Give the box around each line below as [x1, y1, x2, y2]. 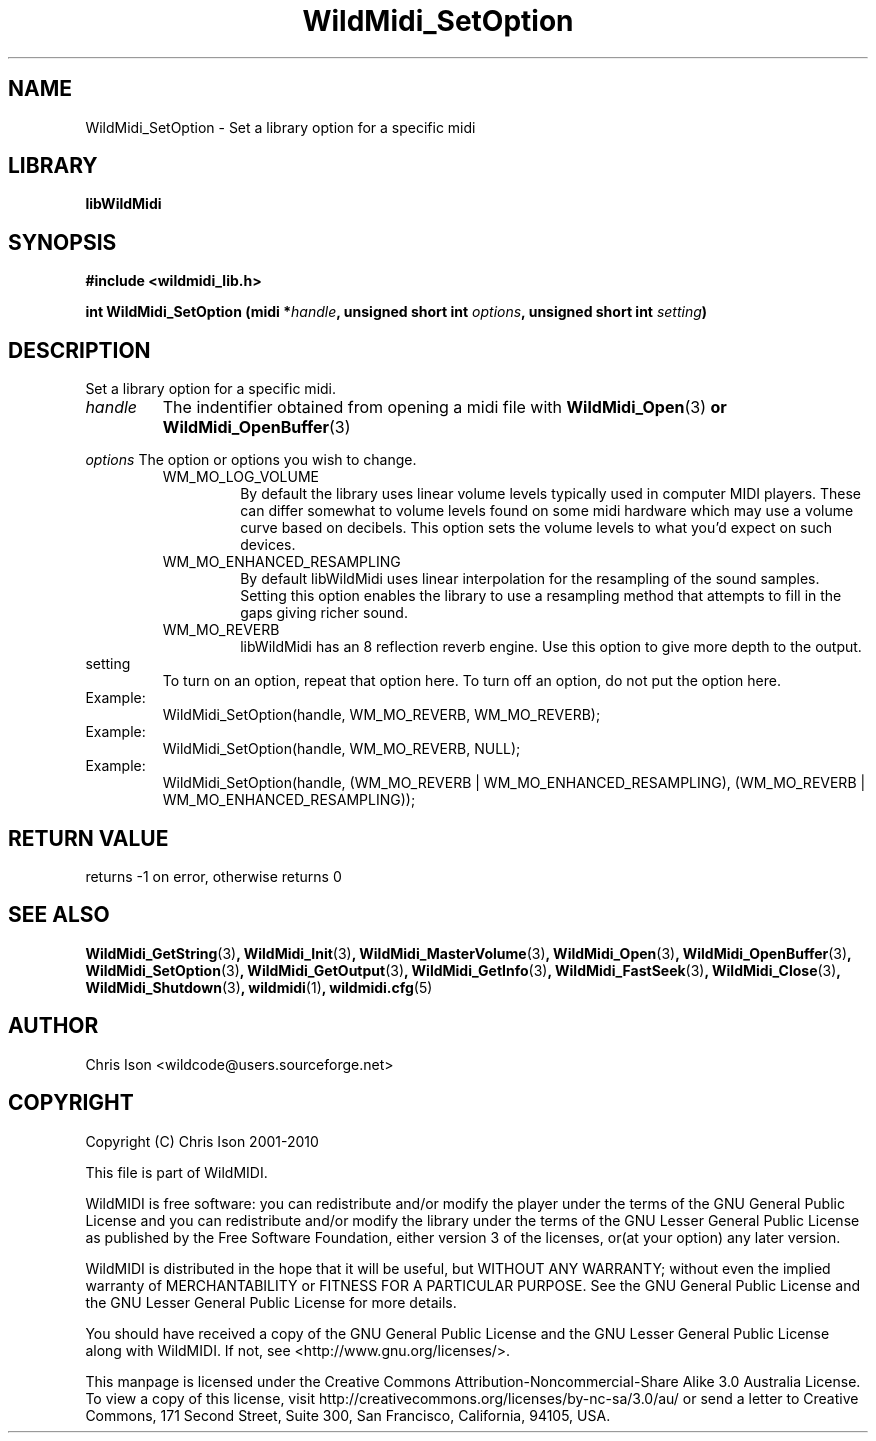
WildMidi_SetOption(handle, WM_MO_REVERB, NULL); [162, 740, 521, 758]
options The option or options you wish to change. [85, 451, 417, 469]
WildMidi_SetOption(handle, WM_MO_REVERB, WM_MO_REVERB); [162, 706, 601, 724]
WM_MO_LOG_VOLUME [162, 468, 319, 486]
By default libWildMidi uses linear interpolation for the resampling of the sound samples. [240, 570, 820, 588]
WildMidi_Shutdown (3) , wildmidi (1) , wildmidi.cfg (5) [85, 978, 433, 996]
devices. [240, 536, 296, 554]
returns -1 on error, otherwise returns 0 [85, 867, 342, 885]
